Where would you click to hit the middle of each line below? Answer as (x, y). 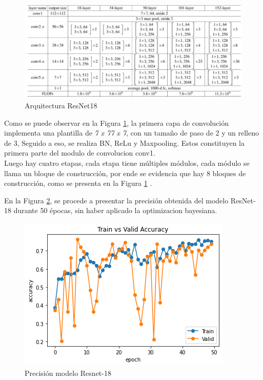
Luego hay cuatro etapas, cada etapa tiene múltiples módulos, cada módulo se (127, 163)
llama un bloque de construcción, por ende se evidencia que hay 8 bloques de (125, 173)
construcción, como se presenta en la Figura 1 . (78, 183)
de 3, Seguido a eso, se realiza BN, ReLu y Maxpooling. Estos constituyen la (125, 142)
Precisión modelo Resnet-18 (68, 373)
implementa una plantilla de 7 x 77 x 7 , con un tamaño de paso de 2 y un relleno (131, 133)
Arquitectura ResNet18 (61, 106)
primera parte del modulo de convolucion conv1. (80, 153)
